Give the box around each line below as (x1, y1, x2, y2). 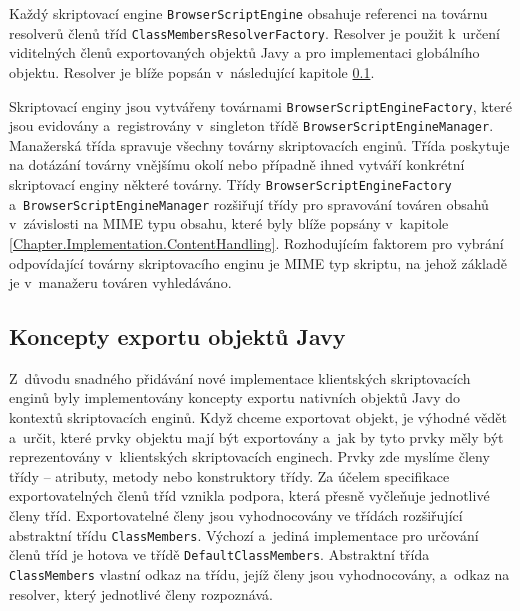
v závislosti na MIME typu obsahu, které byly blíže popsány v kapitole (9, 213, 449, 234)
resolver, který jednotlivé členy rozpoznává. (9, 583, 273, 604)
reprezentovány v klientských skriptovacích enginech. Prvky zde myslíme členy (9, 446, 490, 467)
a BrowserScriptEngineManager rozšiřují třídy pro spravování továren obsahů (9, 193, 489, 214)
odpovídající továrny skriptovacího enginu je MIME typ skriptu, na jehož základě (9, 252, 507, 273)
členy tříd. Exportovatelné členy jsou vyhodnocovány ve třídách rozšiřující (9, 505, 463, 526)
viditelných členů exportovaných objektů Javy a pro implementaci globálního (9, 42, 480, 63)
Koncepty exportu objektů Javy (9, 321, 346, 352)
